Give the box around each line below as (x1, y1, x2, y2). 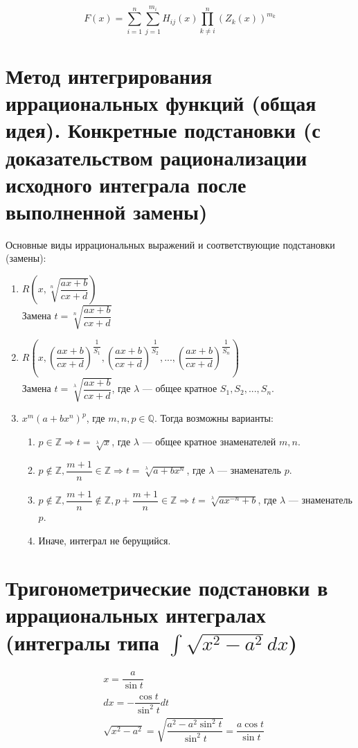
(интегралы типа (6, 627, 159, 656)
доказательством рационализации (6, 143, 307, 171)
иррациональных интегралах (6, 600, 266, 629)
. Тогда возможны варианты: (154, 411, 274, 425)
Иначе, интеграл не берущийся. (38, 533, 171, 547)
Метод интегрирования (6, 61, 213, 89)
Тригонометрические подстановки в (6, 573, 328, 602)
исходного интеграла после (6, 170, 247, 198)
